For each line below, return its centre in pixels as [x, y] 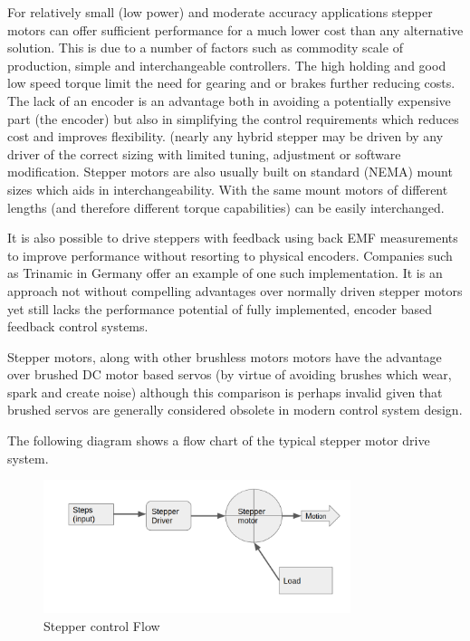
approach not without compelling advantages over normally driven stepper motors [235, 290]
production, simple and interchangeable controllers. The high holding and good [227, 65]
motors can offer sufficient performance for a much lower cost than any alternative [235, 29]
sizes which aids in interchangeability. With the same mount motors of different [228, 189]
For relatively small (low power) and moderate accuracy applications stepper [220, 12]
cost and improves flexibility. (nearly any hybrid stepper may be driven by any [225, 136]
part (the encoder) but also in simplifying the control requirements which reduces [233, 118]
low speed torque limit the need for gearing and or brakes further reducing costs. [231, 83]
